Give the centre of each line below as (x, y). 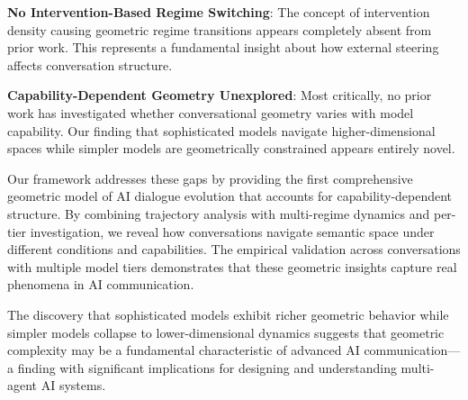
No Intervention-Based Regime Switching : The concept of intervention (219, 12)
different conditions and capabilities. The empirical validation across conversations (234, 249)
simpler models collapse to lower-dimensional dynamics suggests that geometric (226, 332)
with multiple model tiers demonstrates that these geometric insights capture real (232, 266)
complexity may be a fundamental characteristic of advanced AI (184, 350)
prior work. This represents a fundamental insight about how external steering (223, 47)
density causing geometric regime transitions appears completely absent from (220, 29)
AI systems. (73, 385)
